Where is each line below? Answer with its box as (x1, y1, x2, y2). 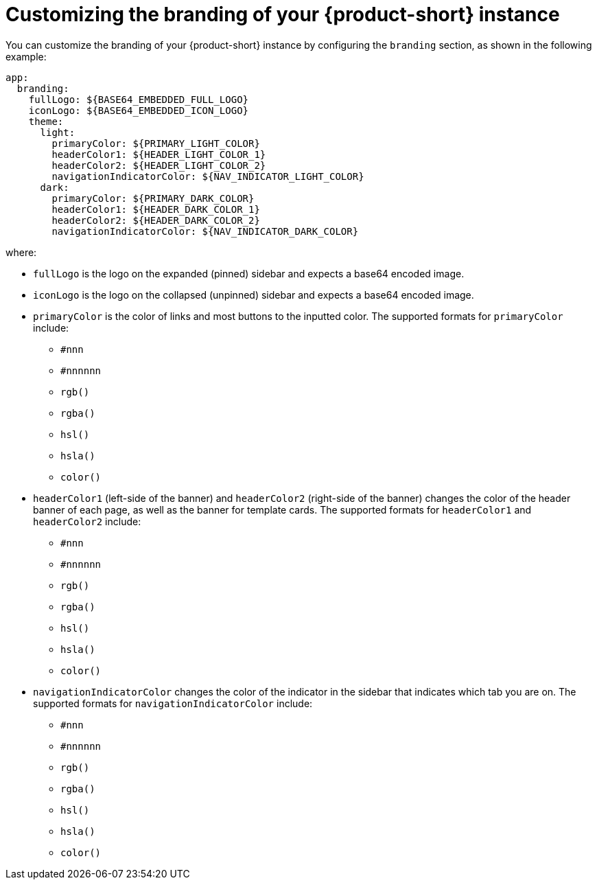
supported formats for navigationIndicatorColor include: (33, 697, 313, 709)
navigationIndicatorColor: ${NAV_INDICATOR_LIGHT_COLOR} (51, 170, 364, 182)
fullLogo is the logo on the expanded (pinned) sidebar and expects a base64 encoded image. (33, 267, 465, 279)
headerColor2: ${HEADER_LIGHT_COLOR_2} (51, 159, 266, 171)
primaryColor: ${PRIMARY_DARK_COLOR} (51, 192, 255, 204)
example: (5, 50, 47, 62)
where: (5, 246, 37, 258)
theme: (28, 115, 64, 127)
